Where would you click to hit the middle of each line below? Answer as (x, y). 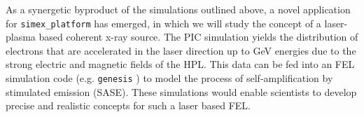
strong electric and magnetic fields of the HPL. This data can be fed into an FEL (180, 64)
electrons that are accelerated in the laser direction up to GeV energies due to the (181, 50)
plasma (21, 37)
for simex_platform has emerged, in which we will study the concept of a (163, 23)
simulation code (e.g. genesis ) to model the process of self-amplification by (169, 78)
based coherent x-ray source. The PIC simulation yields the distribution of (198, 37)
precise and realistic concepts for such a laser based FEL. (128, 105)
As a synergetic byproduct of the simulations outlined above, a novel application (178, 9)
